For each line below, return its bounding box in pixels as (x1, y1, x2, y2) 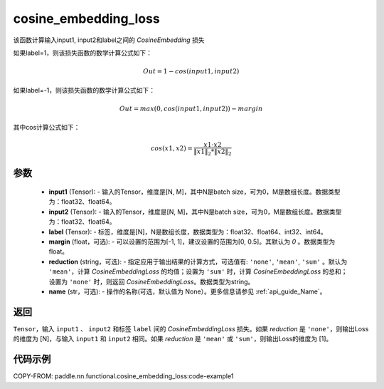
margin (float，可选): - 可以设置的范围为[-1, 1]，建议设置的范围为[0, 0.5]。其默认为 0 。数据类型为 (48, 237, 336, 246)
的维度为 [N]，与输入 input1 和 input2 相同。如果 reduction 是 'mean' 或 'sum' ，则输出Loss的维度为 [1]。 (13, 335, 333, 343)
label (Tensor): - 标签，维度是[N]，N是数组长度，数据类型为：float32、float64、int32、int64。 (48, 227, 327, 236)
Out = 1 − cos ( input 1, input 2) (142, 68, 240, 76)
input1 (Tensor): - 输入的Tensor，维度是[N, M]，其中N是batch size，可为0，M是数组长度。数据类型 (48, 187, 341, 196)
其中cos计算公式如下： (13, 123, 80, 132)
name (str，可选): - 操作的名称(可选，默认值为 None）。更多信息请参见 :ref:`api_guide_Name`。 (48, 287, 326, 296)
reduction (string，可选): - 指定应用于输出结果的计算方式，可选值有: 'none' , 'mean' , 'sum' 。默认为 (48, 257, 348, 266)
